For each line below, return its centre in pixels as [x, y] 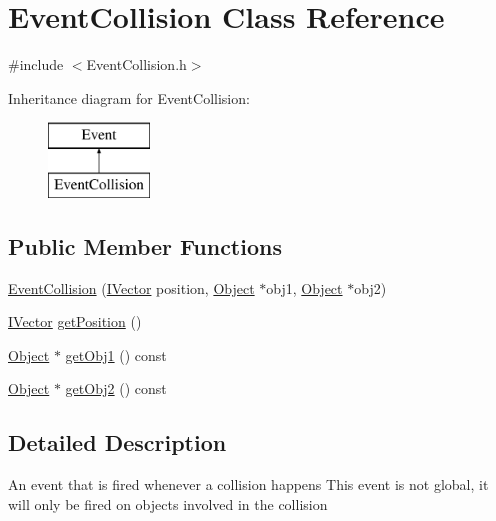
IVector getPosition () [75, 321]
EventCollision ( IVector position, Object [131, 287]
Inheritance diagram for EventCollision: [129, 97]
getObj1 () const [116, 354]
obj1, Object [304, 287]
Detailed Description [117, 442]
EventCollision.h [136, 64]
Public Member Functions [145, 245]
